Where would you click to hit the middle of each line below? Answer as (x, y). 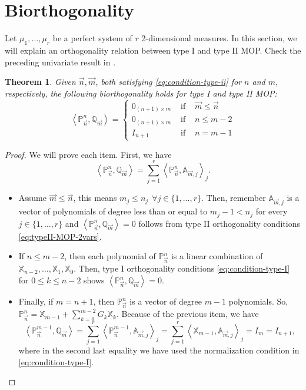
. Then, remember (234, 198)
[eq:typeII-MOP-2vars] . (60, 236)
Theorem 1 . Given (40, 82)
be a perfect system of (92, 38)
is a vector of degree (166, 301)
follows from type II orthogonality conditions (219, 223)
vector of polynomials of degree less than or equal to (113, 211)
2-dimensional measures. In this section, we (219, 38)
